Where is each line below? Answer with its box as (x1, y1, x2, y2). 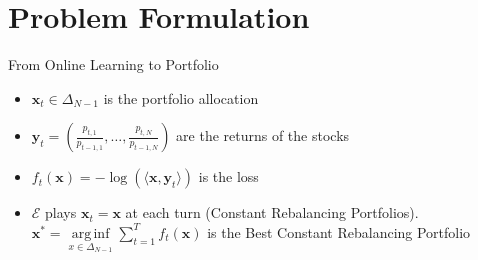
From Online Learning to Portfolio (8, 54, 219, 75)
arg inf (71, 226, 110, 241)
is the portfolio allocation (103, 87, 259, 108)
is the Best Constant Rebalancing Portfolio (207, 221, 471, 242)
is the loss (198, 166, 259, 187)
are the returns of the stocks (176, 125, 350, 146)
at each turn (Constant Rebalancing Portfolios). (125, 202, 419, 223)
